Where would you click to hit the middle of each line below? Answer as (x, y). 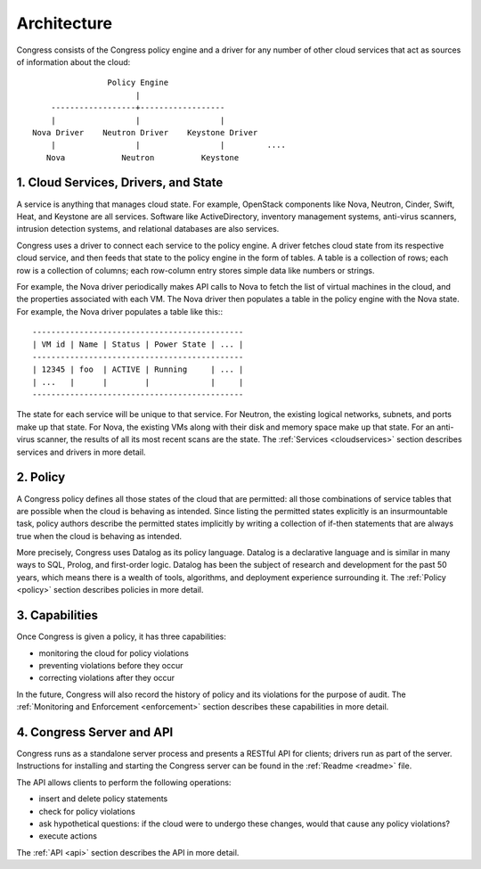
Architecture (65, 23)
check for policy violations (87, 811)
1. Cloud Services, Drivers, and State (120, 183)
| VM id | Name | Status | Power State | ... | (138, 344)
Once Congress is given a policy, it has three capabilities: (122, 636)
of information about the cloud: (73, 61)
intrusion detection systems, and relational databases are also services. (148, 229)
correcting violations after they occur (107, 678)
